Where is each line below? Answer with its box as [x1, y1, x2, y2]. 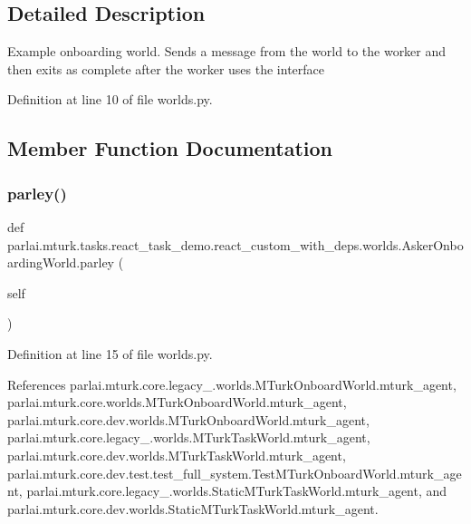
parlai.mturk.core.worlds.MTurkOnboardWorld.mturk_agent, [7, 393, 347, 412]
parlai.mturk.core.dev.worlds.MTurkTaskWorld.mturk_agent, [7, 445, 346, 464]
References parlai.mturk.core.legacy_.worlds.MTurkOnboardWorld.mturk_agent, [7, 374, 457, 393]
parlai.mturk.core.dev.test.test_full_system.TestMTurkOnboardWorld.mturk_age [7, 463, 462, 482]
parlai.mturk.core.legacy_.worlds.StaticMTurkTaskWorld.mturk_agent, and [26, 481, 447, 500]
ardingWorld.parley [7, 253, 115, 272]
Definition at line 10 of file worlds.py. [7, 90, 213, 109]
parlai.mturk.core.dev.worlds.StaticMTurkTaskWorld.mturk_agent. [7, 499, 379, 518]
